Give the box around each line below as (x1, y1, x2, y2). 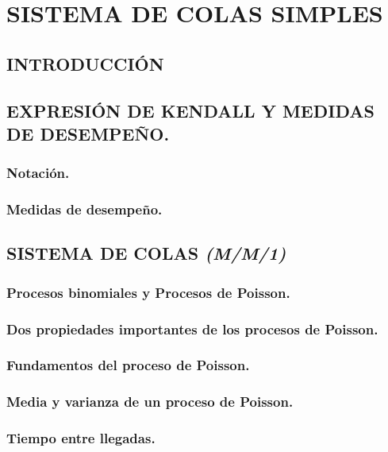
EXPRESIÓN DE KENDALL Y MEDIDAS (6, 98, 375, 122)
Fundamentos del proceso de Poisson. (6, 355, 250, 375)
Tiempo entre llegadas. (6, 428, 156, 448)
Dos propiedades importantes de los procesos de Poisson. (6, 319, 378, 338)
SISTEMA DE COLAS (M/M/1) (6, 241, 286, 265)
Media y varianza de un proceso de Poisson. (6, 392, 294, 411)
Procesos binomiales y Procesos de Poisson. (6, 282, 290, 302)
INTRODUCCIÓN (6, 51, 164, 75)
